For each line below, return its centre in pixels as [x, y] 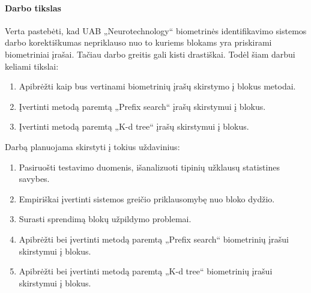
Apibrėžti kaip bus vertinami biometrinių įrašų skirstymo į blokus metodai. [157, 86]
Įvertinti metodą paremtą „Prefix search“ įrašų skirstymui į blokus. [142, 106]
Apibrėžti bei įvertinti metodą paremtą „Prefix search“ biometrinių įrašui [154, 239]
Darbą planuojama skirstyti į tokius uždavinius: [92, 146]
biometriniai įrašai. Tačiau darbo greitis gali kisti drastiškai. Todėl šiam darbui [150, 54]
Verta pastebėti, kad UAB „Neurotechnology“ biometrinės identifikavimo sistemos [156, 30]
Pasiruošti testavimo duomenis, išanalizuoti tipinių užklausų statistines [149, 167]
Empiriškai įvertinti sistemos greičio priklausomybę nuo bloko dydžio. [147, 198]
